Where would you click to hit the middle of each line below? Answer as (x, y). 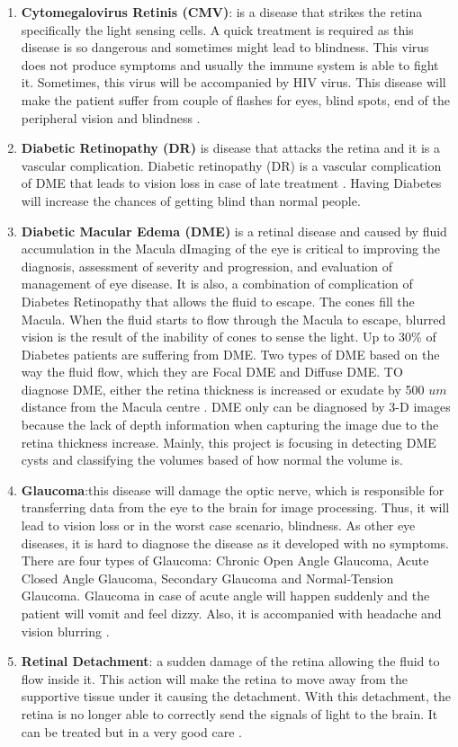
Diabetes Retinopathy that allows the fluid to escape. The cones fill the (218, 301)
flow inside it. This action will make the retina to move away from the (214, 678)
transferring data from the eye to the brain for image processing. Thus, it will (235, 507)
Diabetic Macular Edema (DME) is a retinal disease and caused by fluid (234, 231)
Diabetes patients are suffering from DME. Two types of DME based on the (230, 354)
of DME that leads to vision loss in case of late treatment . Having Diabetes (231, 183)
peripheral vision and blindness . (111, 117)
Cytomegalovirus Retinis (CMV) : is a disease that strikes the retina (222, 12)
